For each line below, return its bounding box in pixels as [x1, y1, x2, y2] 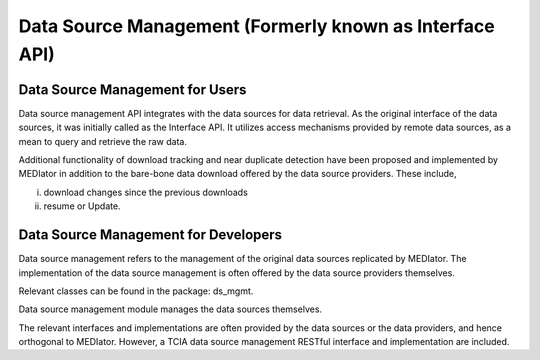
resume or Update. [43, 200, 121, 212]
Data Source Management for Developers [18, 226, 283, 244]
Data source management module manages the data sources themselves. [18, 303, 323, 315]
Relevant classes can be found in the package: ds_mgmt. [18, 285, 254, 297]
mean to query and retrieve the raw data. [18, 135, 187, 147]
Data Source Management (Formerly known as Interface [18, 15, 495, 37]
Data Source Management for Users [18, 81, 247, 98]
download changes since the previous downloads [43, 186, 249, 198]
